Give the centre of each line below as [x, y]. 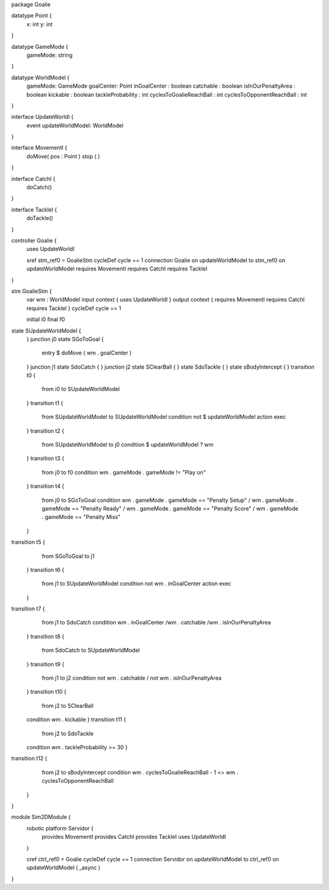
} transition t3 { [45, 458]
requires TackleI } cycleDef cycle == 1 [74, 308]
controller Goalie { [34, 240]
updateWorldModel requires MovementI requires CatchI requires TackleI [117, 269]
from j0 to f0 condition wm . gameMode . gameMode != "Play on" [124, 472]
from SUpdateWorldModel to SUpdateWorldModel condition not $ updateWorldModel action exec [164, 417]
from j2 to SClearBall [68, 705]
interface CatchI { [34, 178]
